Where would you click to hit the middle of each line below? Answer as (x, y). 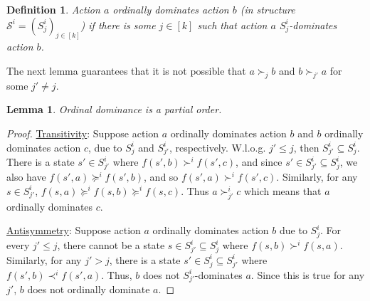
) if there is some (118, 25)
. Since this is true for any (308, 274)
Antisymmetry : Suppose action (74, 230)
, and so (161, 177)
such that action (232, 25)
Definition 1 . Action (53, 9)
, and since (259, 162)
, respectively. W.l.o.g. (217, 147)
